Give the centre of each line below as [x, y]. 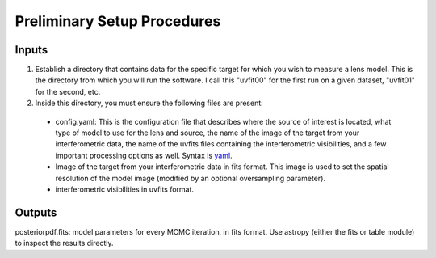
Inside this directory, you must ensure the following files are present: [149, 103]
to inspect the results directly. [64, 243]
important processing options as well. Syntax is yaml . [144, 155]
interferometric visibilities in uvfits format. [124, 189]
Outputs [36, 212]
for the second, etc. [68, 91]
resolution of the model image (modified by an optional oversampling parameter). [191, 178]
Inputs [31, 50]
